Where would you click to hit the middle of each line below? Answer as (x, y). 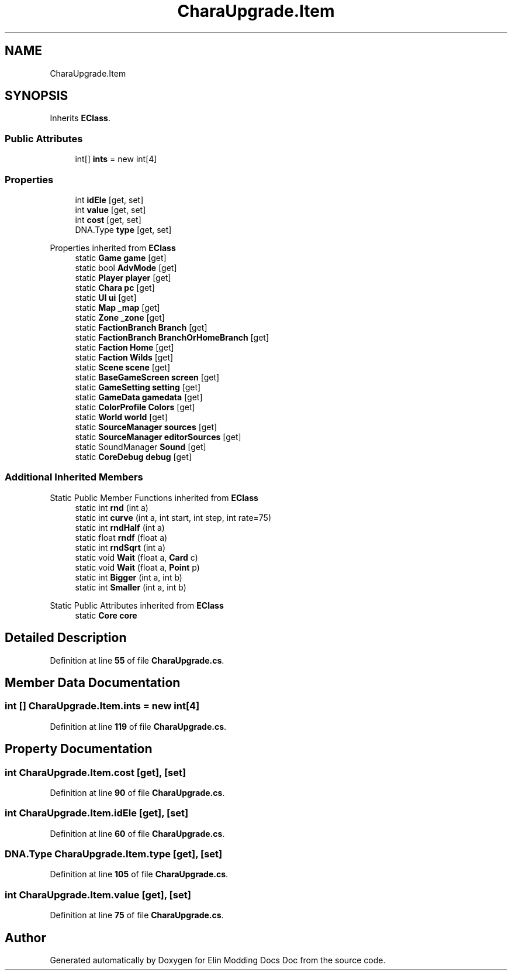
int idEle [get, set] (109, 200)
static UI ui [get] (106, 297)
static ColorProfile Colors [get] (135, 407)
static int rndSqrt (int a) (120, 547)
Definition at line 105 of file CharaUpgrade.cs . (139, 874)
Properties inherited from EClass (113, 248)
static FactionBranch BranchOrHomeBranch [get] (172, 337)
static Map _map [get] (117, 307)
